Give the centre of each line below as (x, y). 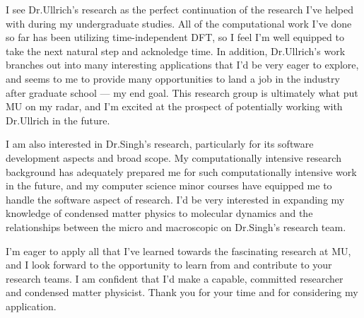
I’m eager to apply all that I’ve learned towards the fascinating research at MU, (178, 251)
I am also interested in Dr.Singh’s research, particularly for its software (160, 144)
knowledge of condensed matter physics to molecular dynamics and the (159, 213)
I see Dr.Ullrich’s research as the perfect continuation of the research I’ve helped (180, 9)
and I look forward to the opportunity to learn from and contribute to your (169, 265)
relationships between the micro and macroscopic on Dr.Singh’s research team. (176, 226)
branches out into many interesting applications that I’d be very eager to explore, (182, 65)
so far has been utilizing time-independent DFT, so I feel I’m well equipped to (175, 37)
